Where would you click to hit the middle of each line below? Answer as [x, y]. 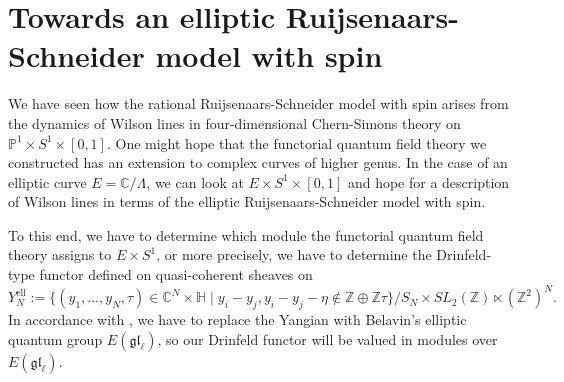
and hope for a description [428, 181]
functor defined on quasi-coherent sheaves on [176, 274]
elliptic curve [47, 181]
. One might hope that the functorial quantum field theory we [296, 142]
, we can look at [195, 181]
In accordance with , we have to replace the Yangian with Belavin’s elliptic [237, 318]
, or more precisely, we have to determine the [294, 254]
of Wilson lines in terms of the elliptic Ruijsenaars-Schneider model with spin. [247, 201]
